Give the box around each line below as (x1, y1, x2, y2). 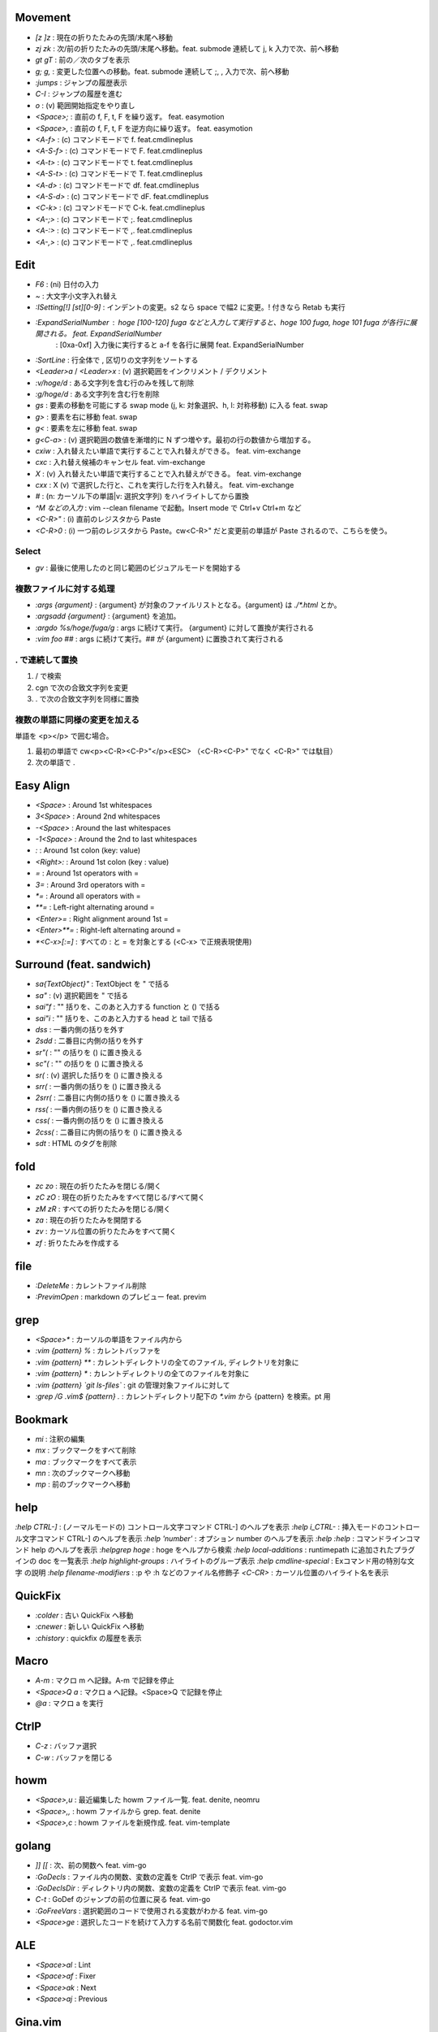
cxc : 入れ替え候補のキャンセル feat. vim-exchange (35, 458, 206, 467)
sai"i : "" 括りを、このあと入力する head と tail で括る (35, 1013, 214, 1023)
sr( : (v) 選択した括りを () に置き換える (35, 1070, 164, 1080)
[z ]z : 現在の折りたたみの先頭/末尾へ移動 (35, 33, 174, 42)
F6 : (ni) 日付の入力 (35, 280, 99, 289)
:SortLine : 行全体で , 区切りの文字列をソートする (35, 354, 199, 365)
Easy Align (15, 779, 71, 792)
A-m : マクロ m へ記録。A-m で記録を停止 (35, 1675, 174, 1686)
